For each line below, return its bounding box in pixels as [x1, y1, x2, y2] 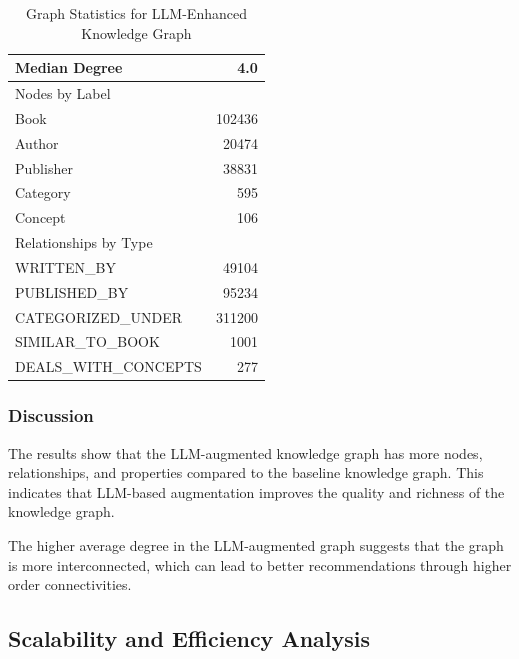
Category [15, 182, 71, 203]
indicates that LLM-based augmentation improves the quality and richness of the [8, 481, 505, 502]
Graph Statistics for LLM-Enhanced [25, 3, 247, 23]
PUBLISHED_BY [15, 281, 129, 302]
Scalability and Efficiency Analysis [8, 623, 371, 654]
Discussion [8, 403, 94, 428]
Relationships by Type [15, 232, 153, 253]
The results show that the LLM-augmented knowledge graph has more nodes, [8, 442, 483, 463]
